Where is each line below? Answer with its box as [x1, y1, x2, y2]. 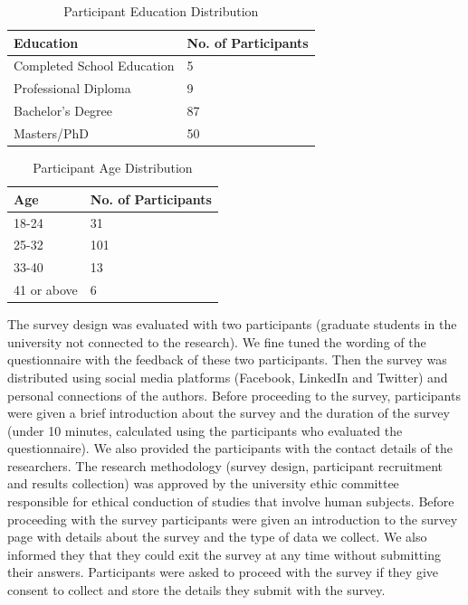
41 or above [14, 280, 78, 299]
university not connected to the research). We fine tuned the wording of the [7, 332, 426, 351]
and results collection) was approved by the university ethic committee [7, 474, 399, 493]
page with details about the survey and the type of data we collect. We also [7, 527, 427, 546]
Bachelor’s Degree [14, 101, 113, 120]
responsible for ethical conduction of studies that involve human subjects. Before [7, 492, 454, 511]
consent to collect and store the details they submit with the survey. [7, 581, 386, 600]
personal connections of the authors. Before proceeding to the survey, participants [7, 385, 461, 404]
